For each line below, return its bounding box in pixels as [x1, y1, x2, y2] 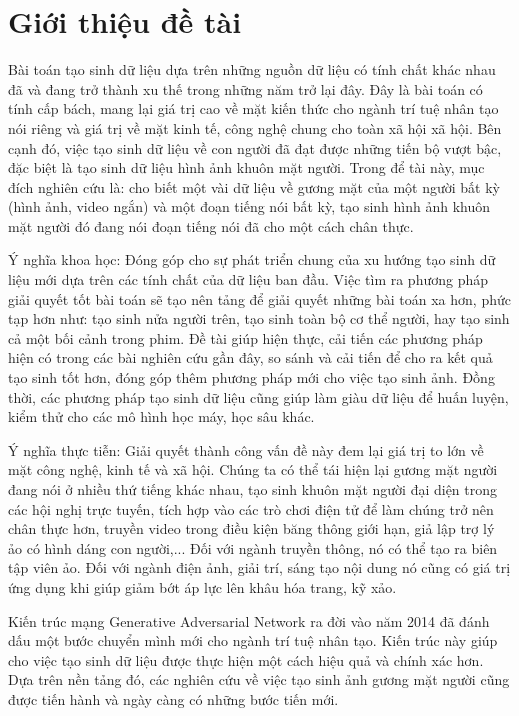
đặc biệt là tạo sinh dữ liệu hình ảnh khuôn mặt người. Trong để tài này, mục [8, 157, 485, 178]
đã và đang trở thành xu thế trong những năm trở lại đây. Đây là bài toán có [8, 78, 483, 99]
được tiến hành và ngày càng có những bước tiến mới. [8, 688, 339, 709]
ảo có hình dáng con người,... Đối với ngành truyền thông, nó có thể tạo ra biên [8, 537, 498, 558]
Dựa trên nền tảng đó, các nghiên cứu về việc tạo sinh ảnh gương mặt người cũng [8, 669, 510, 690]
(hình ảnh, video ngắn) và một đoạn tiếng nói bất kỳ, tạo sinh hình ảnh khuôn [8, 196, 491, 217]
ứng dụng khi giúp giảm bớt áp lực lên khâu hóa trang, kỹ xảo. [8, 576, 397, 597]
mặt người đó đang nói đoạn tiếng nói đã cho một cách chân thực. [8, 215, 414, 236]
